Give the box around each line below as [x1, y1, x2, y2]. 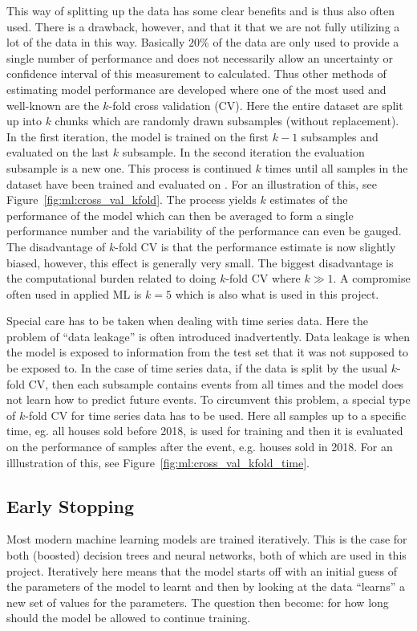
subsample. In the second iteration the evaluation [122, 144, 365, 161]
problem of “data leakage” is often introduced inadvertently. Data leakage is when [6, 328, 410, 344]
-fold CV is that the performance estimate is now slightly [115, 238, 396, 254]
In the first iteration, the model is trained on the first [6, 128, 269, 145]
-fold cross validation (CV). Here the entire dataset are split [108, 96, 403, 113]
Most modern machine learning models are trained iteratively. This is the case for [6, 531, 407, 548]
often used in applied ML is [6, 285, 142, 302]
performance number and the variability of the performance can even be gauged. [6, 222, 402, 239]
